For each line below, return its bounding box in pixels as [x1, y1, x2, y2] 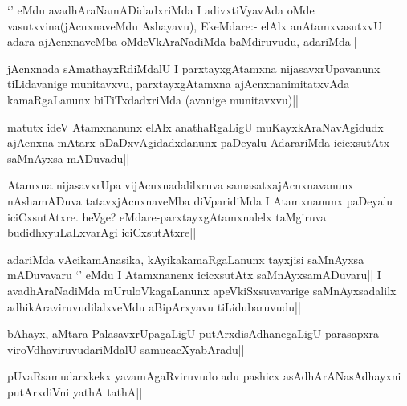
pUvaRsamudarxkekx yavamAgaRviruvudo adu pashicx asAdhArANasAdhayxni [7, 367, 401, 384]
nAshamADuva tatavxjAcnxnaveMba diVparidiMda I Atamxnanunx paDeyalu [7, 192, 393, 209]
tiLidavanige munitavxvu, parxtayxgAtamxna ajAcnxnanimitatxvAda [7, 75, 350, 92]
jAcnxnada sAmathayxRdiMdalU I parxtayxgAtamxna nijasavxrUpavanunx [7, 59, 381, 76]
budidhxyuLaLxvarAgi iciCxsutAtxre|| [7, 224, 197, 241]
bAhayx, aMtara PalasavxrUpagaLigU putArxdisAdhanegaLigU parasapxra [7, 325, 380, 342]
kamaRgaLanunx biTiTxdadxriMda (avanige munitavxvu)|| [7, 91, 299, 108]
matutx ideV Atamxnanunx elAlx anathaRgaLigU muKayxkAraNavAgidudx [7, 118, 384, 135]
